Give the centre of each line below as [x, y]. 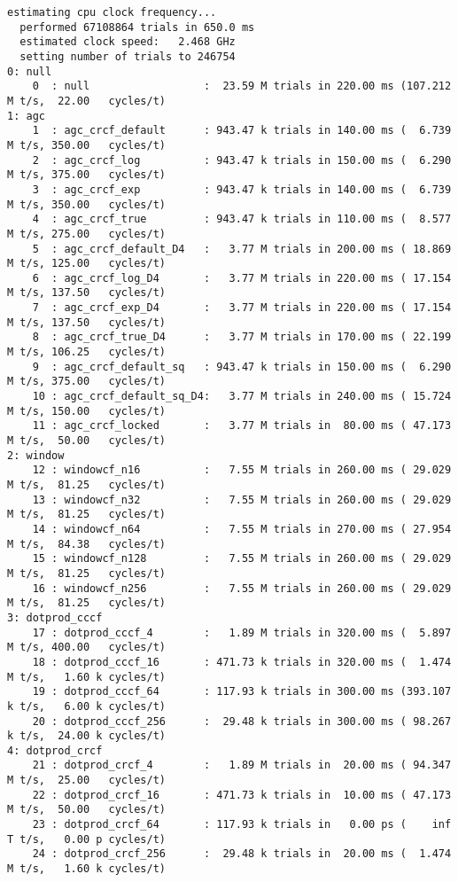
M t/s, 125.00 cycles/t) [86, 264]
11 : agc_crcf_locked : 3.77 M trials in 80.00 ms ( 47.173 [242, 426]
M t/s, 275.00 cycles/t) [86, 234]
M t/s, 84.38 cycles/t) [86, 544]
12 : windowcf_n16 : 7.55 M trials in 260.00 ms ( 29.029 [242, 470]
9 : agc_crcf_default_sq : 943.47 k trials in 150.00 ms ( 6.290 [242, 367]
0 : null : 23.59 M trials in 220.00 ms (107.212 [242, 86]
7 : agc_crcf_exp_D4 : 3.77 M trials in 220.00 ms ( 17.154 [242, 308]
